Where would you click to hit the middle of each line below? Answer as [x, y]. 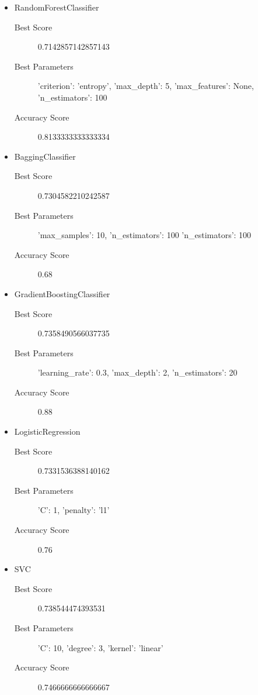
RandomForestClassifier [57, 7]
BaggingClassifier [45, 156]
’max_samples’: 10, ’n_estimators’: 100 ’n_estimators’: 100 [144, 235]
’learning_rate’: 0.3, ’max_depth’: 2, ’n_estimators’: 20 [137, 372]
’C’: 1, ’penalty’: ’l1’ [74, 510]
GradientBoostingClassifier [62, 293]
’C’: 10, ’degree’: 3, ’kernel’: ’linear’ [100, 647]
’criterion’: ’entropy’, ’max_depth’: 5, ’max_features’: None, [146, 86]
